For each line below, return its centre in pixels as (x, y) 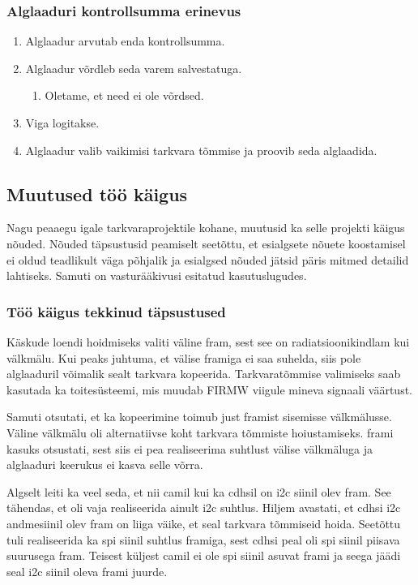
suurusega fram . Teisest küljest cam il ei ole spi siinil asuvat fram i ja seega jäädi (204, 555)
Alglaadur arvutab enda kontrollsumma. (125, 41)
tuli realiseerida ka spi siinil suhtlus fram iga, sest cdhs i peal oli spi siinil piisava (203, 539)
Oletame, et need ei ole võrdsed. (124, 95)
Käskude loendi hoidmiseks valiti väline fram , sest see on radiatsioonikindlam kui (208, 341)
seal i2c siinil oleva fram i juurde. (87, 571)
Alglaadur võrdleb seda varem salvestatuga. (134, 68)
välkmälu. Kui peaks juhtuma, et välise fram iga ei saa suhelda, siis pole (184, 357)
